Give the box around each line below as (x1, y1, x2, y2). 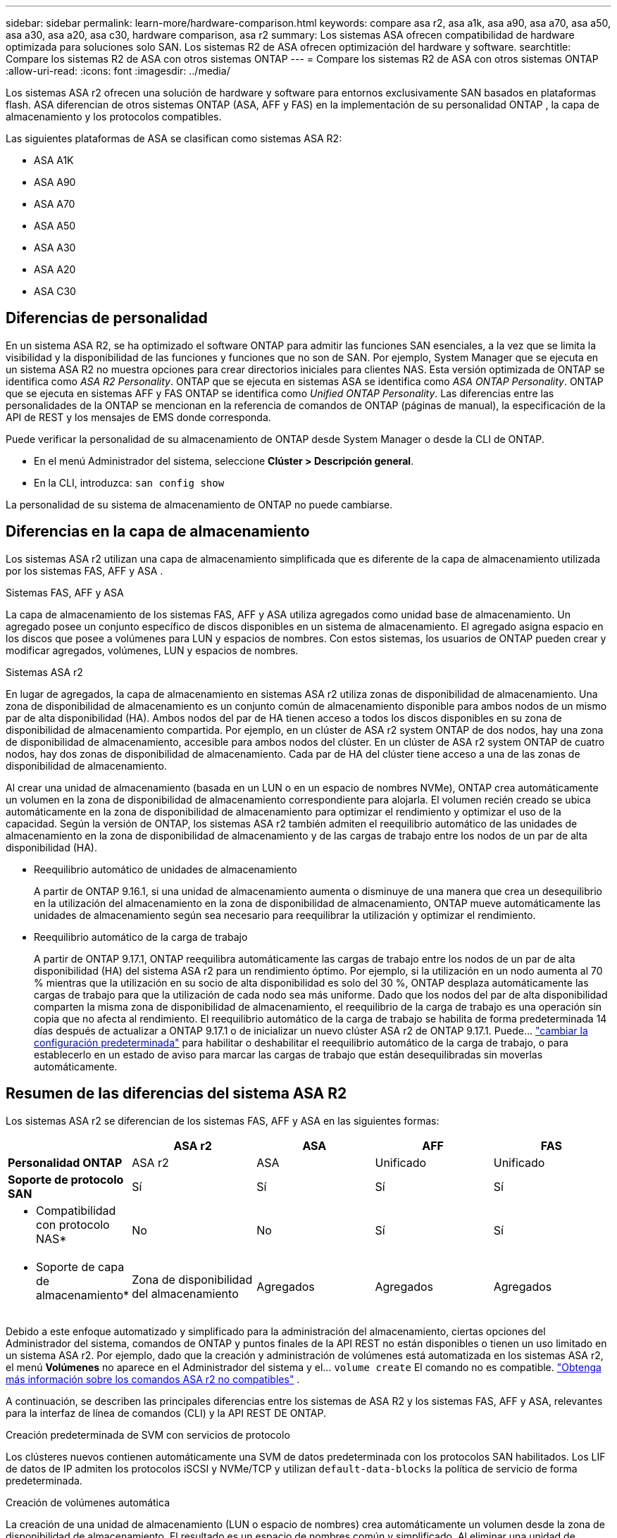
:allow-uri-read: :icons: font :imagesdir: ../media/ (6, 65, 230, 77)
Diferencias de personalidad (6, 309, 208, 327)
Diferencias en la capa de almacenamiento (6, 523, 310, 541)
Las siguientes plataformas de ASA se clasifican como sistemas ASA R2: (6, 132, 342, 144)
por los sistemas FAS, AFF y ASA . (6, 564, 163, 577)
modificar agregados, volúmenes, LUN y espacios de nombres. (6, 644, 299, 656)
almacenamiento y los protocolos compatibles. (6, 111, 222, 123)
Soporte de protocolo (8, 1172, 124, 1187)
